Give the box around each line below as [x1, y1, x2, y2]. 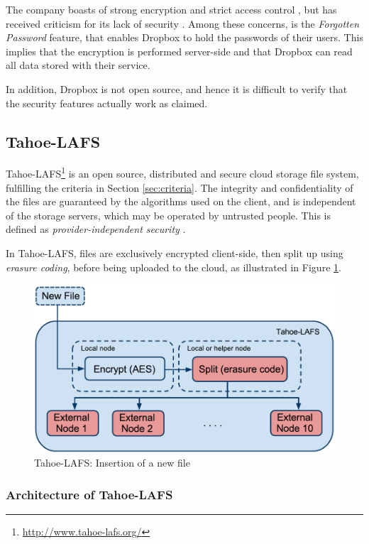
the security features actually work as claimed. [6, 95, 208, 110]
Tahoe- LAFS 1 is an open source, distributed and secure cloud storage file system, [6, 164, 359, 181]
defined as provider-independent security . [6, 222, 186, 236]
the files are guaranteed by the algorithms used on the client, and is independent [6, 194, 356, 209]
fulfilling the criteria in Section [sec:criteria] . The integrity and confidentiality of [6, 180, 353, 195]
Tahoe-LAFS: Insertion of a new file [34, 455, 190, 470]
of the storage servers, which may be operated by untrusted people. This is [6, 207, 331, 222]
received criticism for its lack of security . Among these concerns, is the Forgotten [6, 16, 360, 31]
